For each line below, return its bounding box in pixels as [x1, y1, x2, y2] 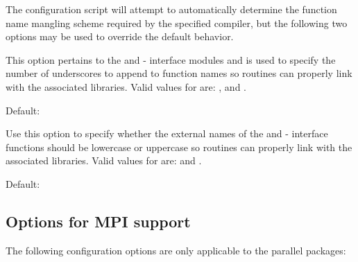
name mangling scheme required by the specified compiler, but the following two [6, 15, 348, 30]
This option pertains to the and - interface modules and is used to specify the [6, 52, 336, 67]
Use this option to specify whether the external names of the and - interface [6, 126, 328, 141]
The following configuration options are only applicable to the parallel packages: [6, 243, 346, 257]
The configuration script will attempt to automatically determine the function [6, 2, 337, 16]
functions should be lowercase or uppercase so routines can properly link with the [6, 139, 352, 154]
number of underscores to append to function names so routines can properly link [6, 66, 352, 80]
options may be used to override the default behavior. [6, 29, 234, 44]
